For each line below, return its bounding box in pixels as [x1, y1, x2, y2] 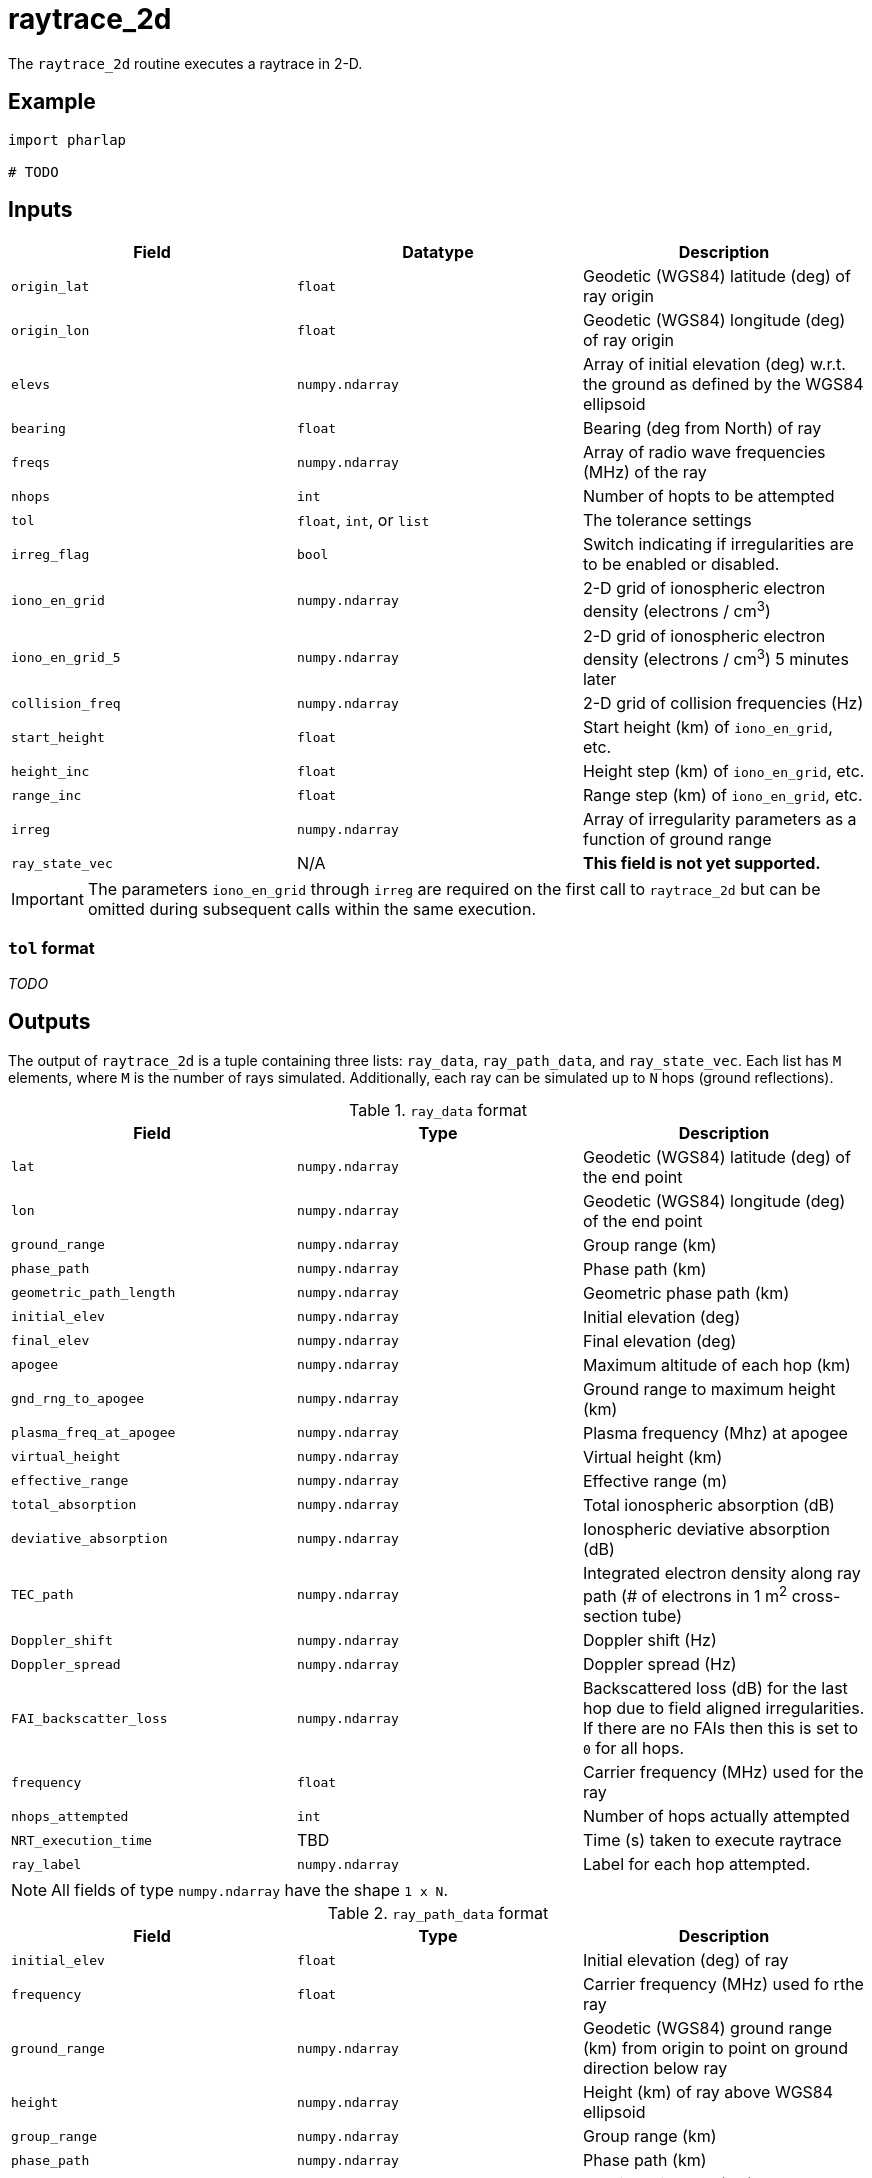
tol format [8, 938, 95, 959]
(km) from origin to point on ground [582, 2038, 849, 2059]
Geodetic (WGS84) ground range [582, 2018, 833, 2039]
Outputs [8, 1009, 91, 1035]
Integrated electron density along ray [582, 1562, 861, 1583]
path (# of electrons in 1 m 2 [582, 1582, 788, 1607]
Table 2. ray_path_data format [327, 1903, 549, 1924]
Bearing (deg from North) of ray [582, 418, 822, 439]
